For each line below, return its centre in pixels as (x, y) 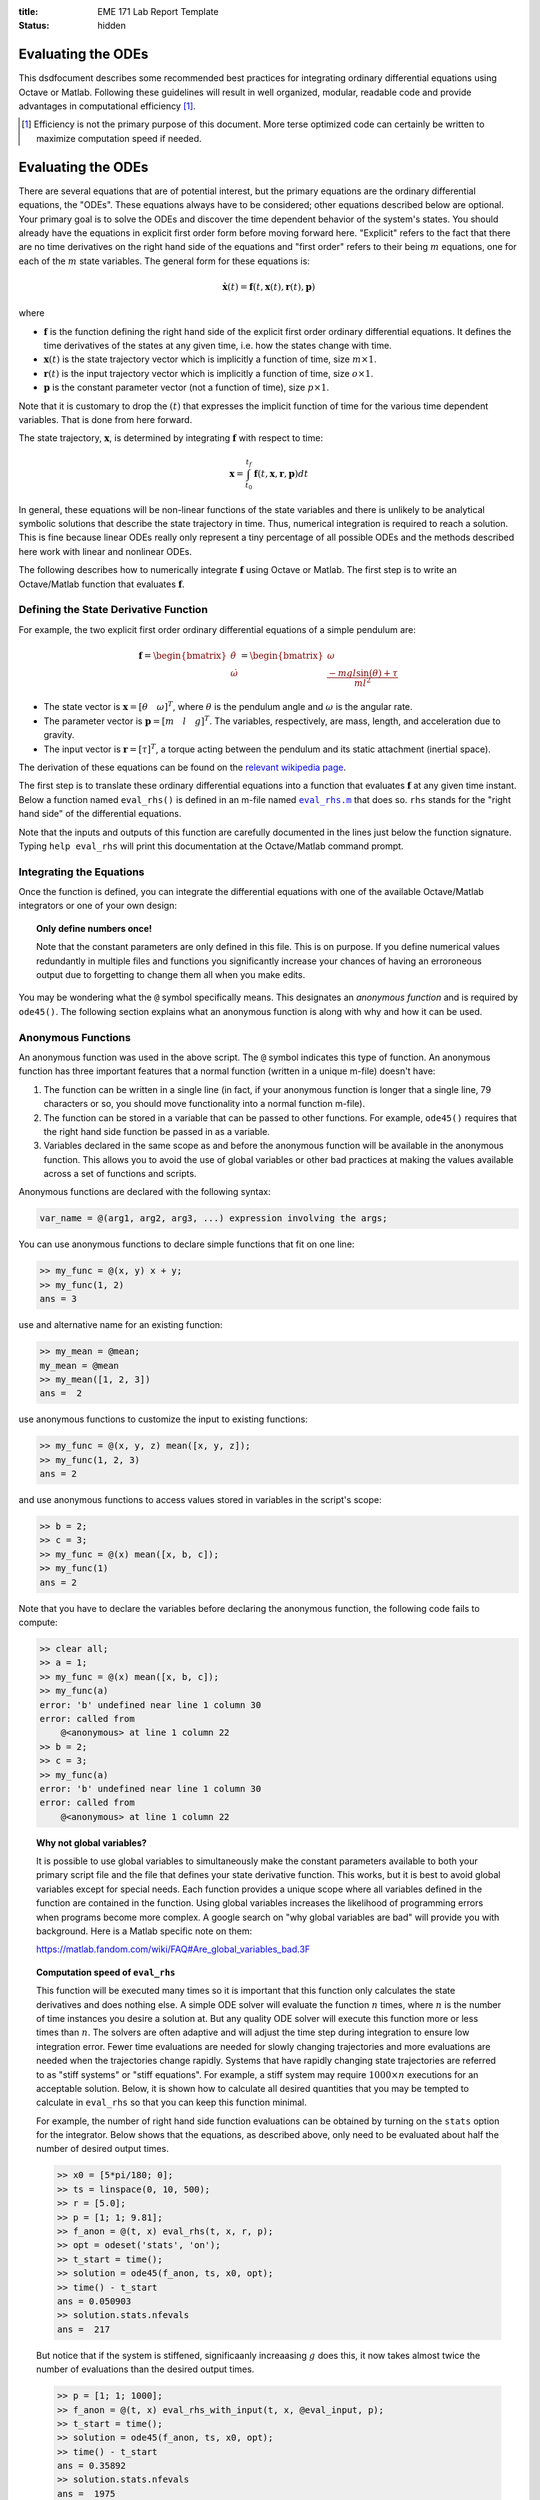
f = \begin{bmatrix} (182, 655)
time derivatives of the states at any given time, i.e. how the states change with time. (217, 346)
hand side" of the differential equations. (100, 814)
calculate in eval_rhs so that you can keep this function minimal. (171, 2102)
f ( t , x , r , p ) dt (281, 473)
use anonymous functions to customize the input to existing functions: (163, 1419)
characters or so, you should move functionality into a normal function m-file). (204, 1104)
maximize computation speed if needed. (119, 138)
